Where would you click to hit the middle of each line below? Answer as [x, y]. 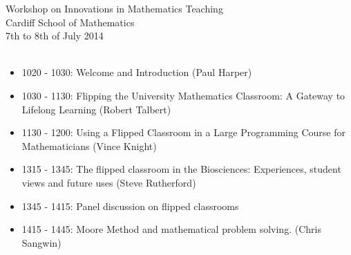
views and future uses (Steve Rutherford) [109, 182]
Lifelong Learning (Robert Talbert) [96, 109]
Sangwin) [41, 242]
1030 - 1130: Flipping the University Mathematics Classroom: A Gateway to [183, 95]
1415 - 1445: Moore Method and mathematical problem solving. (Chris [171, 229]
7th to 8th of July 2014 [55, 36]
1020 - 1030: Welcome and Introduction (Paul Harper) [137, 72]
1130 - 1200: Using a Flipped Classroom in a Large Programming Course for [183, 132]
